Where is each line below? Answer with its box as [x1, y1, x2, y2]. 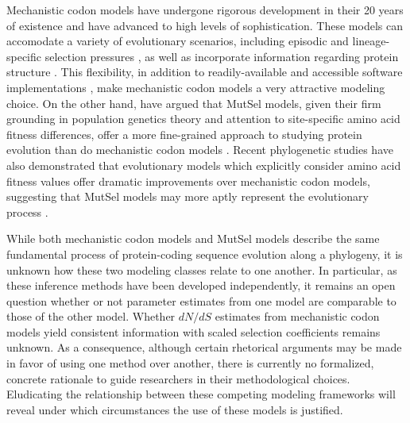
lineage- [352, 33, 390, 49]
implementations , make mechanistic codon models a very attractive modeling [6, 79, 385, 95]
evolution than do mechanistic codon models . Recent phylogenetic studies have [6, 141, 393, 158]
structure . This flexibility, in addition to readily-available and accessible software [6, 63, 403, 80]
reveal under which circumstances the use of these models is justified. [6, 401, 343, 417]
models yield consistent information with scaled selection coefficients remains [6, 323, 381, 340]
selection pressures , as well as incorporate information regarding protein [44, 48, 399, 64]
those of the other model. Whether [6, 308, 176, 325]
